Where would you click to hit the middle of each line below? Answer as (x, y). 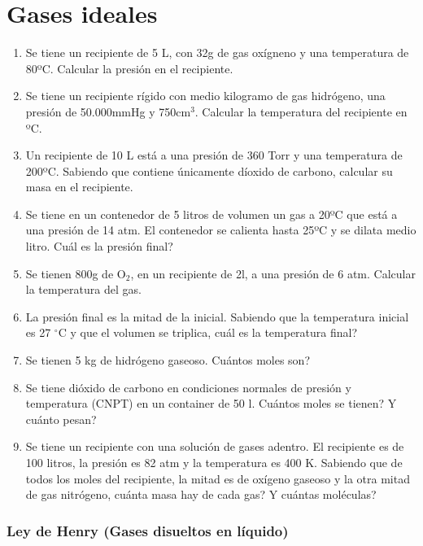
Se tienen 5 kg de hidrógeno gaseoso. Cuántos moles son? (168, 360)
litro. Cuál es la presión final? (99, 246)
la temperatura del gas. (83, 289)
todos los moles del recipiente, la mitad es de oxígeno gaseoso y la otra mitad (218, 478)
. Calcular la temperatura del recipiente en (301, 111)
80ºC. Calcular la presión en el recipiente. (129, 68)
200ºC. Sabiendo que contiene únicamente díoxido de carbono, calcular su (209, 170)
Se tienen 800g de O (76, 273)
